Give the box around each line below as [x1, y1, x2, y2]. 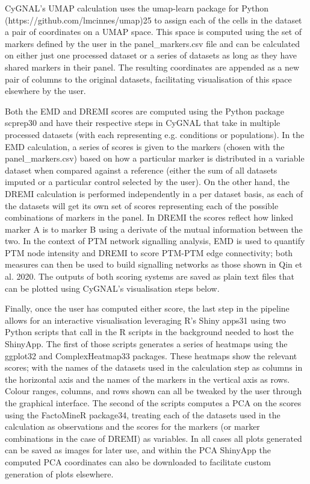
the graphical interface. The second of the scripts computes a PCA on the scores [5, 397, 302, 409]
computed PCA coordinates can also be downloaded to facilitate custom [5, 455, 271, 468]
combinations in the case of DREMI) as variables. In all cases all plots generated [5, 432, 302, 444]
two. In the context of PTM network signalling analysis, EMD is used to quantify [5, 234, 305, 247]
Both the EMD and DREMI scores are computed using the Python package [5, 104, 285, 117]
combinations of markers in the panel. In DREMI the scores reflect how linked [5, 211, 293, 224]
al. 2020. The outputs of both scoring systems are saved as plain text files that [5, 270, 294, 283]
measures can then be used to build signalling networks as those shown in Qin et [5, 258, 303, 271]
